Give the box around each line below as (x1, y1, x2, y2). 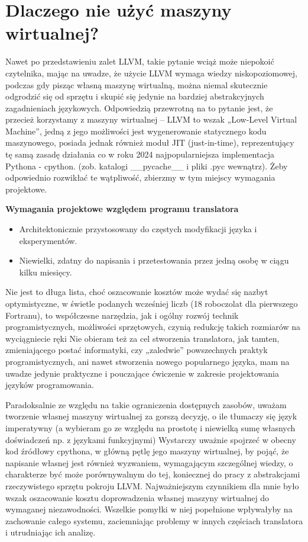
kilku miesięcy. (19, 265, 72, 278)
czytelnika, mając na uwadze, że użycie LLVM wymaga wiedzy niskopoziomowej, (5, 66, 297, 79)
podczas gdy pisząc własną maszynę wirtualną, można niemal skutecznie (5, 78, 268, 91)
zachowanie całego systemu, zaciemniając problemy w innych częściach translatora (5, 514, 303, 527)
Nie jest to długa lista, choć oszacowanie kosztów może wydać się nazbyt (5, 286, 268, 298)
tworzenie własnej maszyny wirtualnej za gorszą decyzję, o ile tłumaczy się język (5, 410, 297, 422)
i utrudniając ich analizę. (5, 526, 96, 538)
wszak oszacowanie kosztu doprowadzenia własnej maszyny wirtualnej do (5, 491, 270, 503)
